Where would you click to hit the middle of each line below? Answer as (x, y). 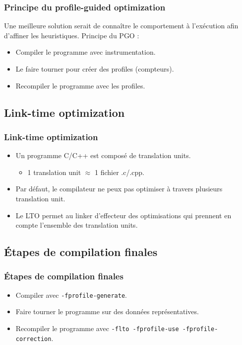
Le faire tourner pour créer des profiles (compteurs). (95, 69)
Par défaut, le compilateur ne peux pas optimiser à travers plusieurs (119, 189)
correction (33, 339)
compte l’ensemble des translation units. (77, 225)
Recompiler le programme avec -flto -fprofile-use (97, 328)
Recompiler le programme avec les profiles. (80, 85)
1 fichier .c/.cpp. (119, 172)
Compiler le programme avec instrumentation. (86, 52)
